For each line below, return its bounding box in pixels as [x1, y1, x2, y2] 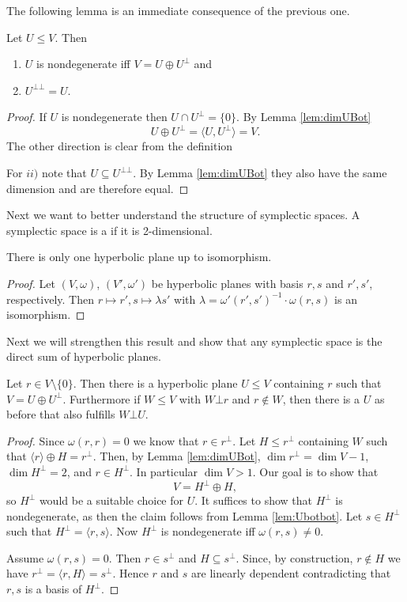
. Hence [112, 565, 149, 581]
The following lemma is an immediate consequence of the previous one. [6, 2, 350, 18]
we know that [133, 432, 199, 449]
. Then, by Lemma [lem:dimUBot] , [92, 448, 261, 464]
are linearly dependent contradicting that [191, 565, 391, 581]
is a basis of [24, 581, 82, 597]
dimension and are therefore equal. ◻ [6, 180, 189, 196]
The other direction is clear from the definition [6, 138, 233, 154]
